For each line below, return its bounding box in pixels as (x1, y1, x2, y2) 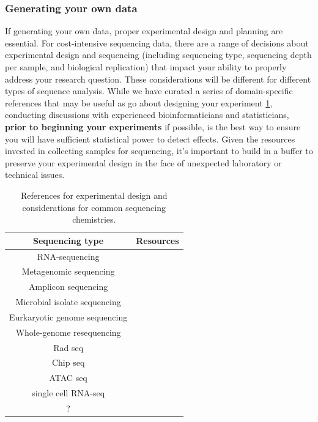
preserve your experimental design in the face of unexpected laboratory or (5, 156, 282, 169)
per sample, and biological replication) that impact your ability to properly (5, 61, 287, 73)
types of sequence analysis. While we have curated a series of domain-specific (5, 84, 293, 97)
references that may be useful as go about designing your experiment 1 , (5, 96, 273, 109)
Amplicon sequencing (29, 280, 108, 293)
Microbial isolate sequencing (15, 295, 121, 308)
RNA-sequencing (37, 250, 100, 262)
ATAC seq (49, 371, 87, 384)
